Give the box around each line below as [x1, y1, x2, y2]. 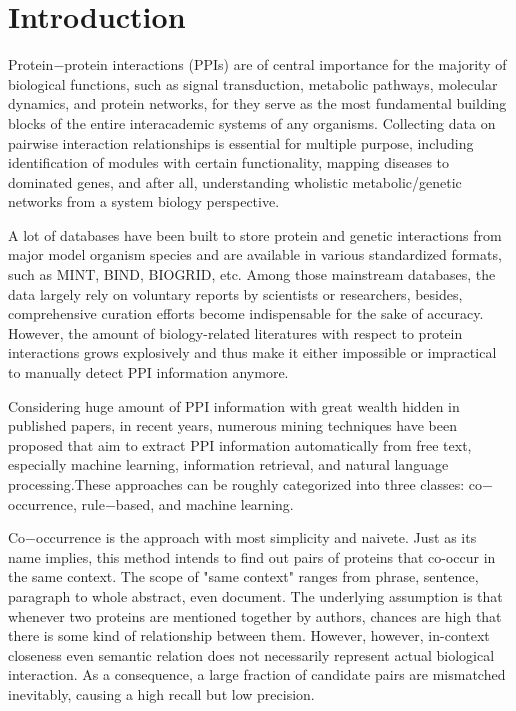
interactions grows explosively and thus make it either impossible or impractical [8, 342, 497, 363]
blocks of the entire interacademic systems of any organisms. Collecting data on [8, 112, 496, 133]
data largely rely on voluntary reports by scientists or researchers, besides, [8, 283, 463, 304]
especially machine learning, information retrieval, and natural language [8, 454, 449, 475]
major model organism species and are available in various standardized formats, [8, 244, 502, 265]
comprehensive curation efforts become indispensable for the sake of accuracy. [8, 303, 484, 324]
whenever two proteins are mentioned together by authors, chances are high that [8, 605, 502, 626]
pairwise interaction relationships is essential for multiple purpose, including [8, 132, 474, 153]
